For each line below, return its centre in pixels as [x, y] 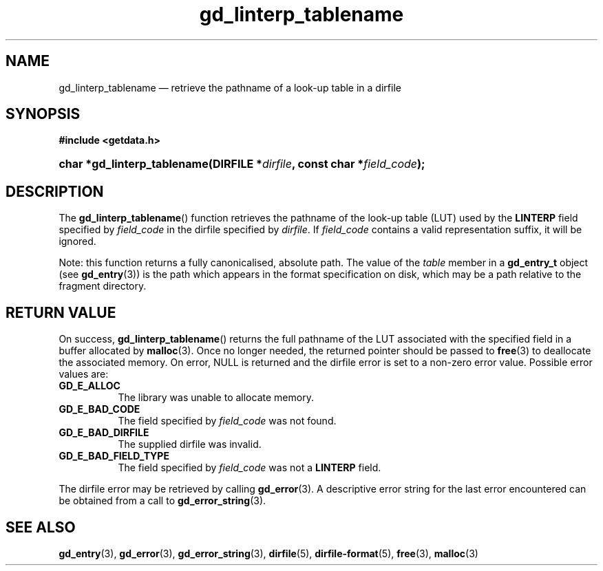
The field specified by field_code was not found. [227, 421]
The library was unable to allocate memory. [216, 398]
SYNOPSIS [43, 114]
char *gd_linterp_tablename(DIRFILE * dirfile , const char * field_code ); [242, 164]
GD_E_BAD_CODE [99, 409]
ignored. [77, 241]
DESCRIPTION [55, 191]
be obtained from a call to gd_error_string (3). [162, 501]
